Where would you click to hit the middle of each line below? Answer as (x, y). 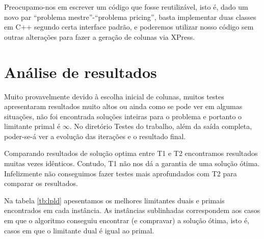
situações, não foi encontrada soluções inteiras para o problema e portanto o (123, 116)
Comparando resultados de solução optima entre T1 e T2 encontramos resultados (131, 153)
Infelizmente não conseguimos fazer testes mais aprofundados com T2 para (121, 173)
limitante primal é (32, 126)
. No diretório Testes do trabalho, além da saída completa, (161, 126)
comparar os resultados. (41, 183)
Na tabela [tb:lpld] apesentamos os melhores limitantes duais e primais (114, 200)
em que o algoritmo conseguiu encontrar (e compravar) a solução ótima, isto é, (127, 220)
